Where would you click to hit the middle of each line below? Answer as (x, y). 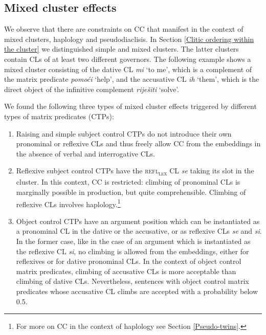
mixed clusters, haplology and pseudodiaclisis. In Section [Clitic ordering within (129, 39)
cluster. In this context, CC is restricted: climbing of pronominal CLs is (128, 182)
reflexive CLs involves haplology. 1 (68, 203)
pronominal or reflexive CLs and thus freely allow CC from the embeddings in (138, 143)
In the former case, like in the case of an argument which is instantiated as (133, 241)
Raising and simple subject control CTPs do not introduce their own (124, 133)
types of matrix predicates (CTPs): (59, 116)
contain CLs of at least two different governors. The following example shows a (128, 59)
